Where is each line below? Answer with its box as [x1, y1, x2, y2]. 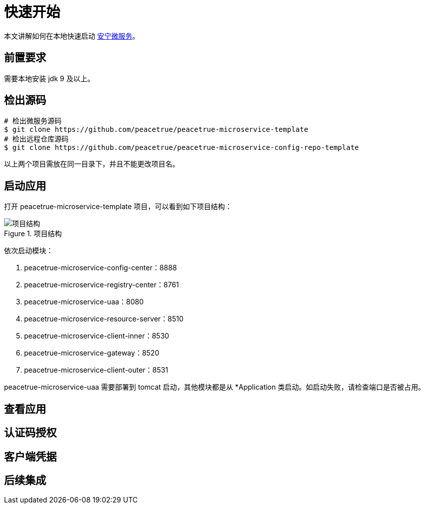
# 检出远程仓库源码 [4, 135, 69, 143]
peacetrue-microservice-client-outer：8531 [24, 366, 168, 375]
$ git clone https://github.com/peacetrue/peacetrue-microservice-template [4, 125, 308, 134]
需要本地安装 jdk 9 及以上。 [4, 74, 95, 83]
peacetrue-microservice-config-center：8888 [24, 263, 177, 272]
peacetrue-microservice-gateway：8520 [24, 349, 159, 358]
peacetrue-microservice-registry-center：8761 [24, 280, 179, 289]
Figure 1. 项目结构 [4, 229, 62, 238]
